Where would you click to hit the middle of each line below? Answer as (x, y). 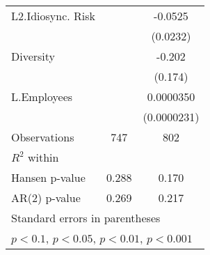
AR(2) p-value (46, 198)
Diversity (33, 56)
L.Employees (42, 96)
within (43, 157)
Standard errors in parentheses (86, 218)
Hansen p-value (48, 177)
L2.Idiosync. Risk (54, 16)
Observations (43, 137)
